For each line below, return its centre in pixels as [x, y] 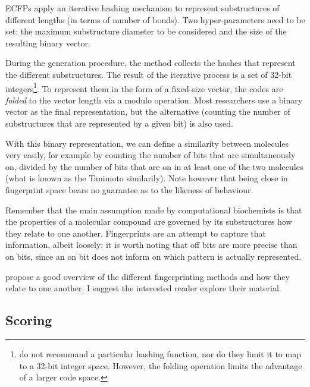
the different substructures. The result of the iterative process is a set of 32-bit [149, 74]
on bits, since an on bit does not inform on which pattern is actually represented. [154, 256]
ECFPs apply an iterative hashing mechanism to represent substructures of [143, 8]
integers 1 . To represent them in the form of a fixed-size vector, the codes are [144, 87]
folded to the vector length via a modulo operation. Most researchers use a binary [154, 100]
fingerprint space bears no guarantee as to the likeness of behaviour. [129, 189]
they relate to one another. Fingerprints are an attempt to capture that [136, 233]
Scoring [29, 320]
